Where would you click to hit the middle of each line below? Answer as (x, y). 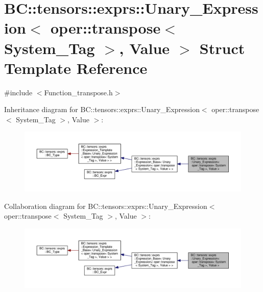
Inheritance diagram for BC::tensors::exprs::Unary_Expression (102, 109)
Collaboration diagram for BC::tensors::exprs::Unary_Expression (106, 206)
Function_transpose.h (78, 92)
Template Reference (76, 68)
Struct (222, 48)
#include (18, 92)
